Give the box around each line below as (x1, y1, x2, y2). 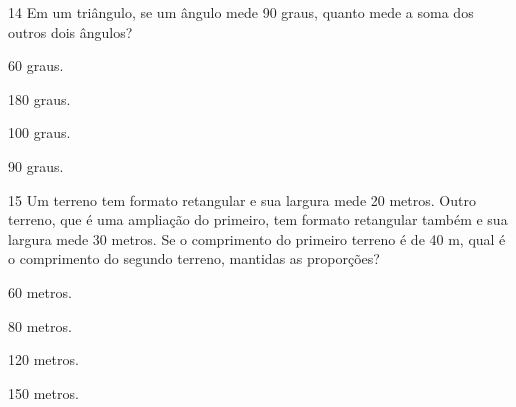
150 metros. (8, 382, 79, 403)
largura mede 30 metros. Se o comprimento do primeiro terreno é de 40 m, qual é (8, 228, 506, 249)
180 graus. (8, 88, 71, 109)
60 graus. (8, 55, 64, 76)
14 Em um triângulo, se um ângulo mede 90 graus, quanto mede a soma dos (8, 2, 474, 22)
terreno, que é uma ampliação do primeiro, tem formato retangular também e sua (8, 209, 508, 230)
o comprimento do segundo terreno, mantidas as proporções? (8, 248, 380, 269)
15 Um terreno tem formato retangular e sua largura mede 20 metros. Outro (8, 189, 476, 210)
